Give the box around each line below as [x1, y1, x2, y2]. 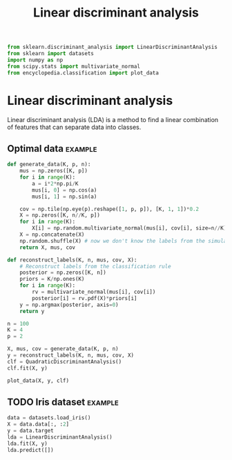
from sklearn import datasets [7, 50, 95, 57]
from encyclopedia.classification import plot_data [7, 69, 159, 77]
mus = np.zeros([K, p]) [19, 168, 88, 174]
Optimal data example [7, 143, 97, 154]
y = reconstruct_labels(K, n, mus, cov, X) [7, 352, 135, 359]
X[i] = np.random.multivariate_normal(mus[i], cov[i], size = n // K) [32, 225, 227, 232]
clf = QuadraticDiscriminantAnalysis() [7, 358, 122, 365]
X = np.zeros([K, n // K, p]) [19, 212, 100, 219]
